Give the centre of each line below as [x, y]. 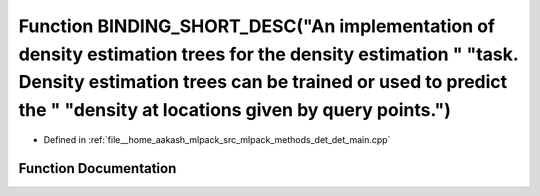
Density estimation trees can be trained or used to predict [263, 82]
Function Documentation [97, 168]
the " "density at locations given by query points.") [235, 110]
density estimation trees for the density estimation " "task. [268, 54]
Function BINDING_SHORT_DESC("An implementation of [256, 26]
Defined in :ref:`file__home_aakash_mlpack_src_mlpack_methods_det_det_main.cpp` [217, 139]
